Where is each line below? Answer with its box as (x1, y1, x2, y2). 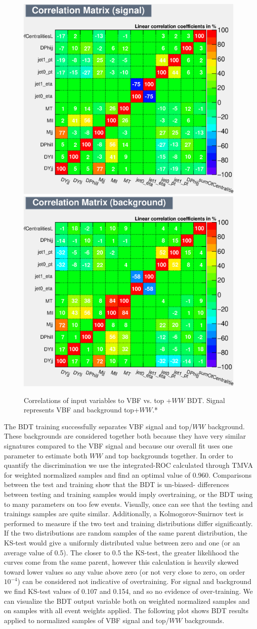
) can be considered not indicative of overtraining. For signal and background (17, 576, 252, 586)
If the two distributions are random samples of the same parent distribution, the (4, 528, 248, 538)
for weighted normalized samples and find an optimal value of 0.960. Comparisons (4, 469, 252, 480)
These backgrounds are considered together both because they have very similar (4, 431, 246, 441)
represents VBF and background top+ (24, 404, 140, 415)
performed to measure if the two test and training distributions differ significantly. (4, 518, 253, 528)
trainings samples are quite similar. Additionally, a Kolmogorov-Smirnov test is (4, 508, 244, 519)
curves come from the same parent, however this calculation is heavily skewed (4, 557, 239, 567)
